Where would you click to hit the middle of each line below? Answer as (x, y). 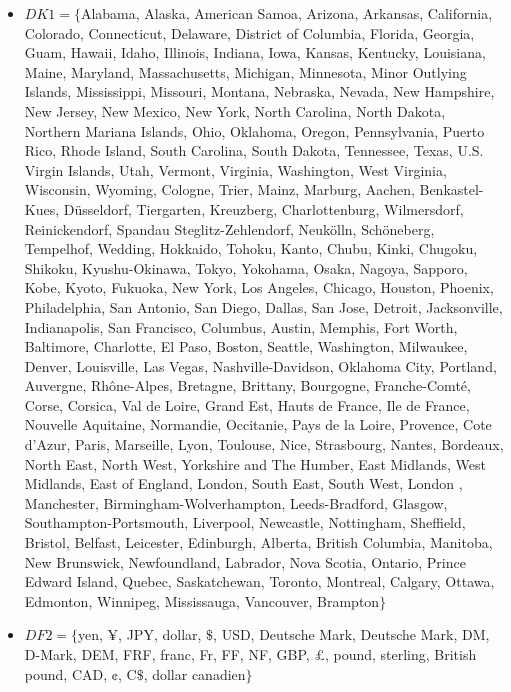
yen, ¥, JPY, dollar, (140, 634)
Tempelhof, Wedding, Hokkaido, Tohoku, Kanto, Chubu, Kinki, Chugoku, (251, 248)
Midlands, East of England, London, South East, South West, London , (243, 483)
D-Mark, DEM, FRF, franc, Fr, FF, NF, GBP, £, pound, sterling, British (250, 654)
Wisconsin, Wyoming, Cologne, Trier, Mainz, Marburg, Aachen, (219, 189)
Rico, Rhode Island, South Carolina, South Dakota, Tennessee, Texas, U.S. (254, 150)
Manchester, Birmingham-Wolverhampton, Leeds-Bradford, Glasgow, (236, 502)
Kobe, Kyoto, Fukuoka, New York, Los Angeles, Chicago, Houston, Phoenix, (259, 287)
